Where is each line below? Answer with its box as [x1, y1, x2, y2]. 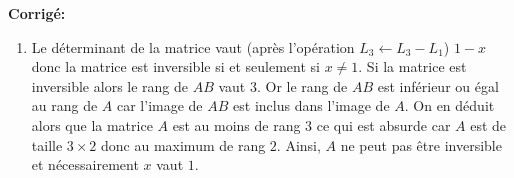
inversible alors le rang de [31, 75, 189, 96]
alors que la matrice [31, 114, 153, 135]
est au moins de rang [172, 114, 301, 135]
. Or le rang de [256, 75, 348, 96]
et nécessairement [31, 154, 139, 175]
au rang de [31, 95, 98, 116]
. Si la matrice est [358, 56, 467, 77]
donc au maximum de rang [101, 134, 266, 155]
